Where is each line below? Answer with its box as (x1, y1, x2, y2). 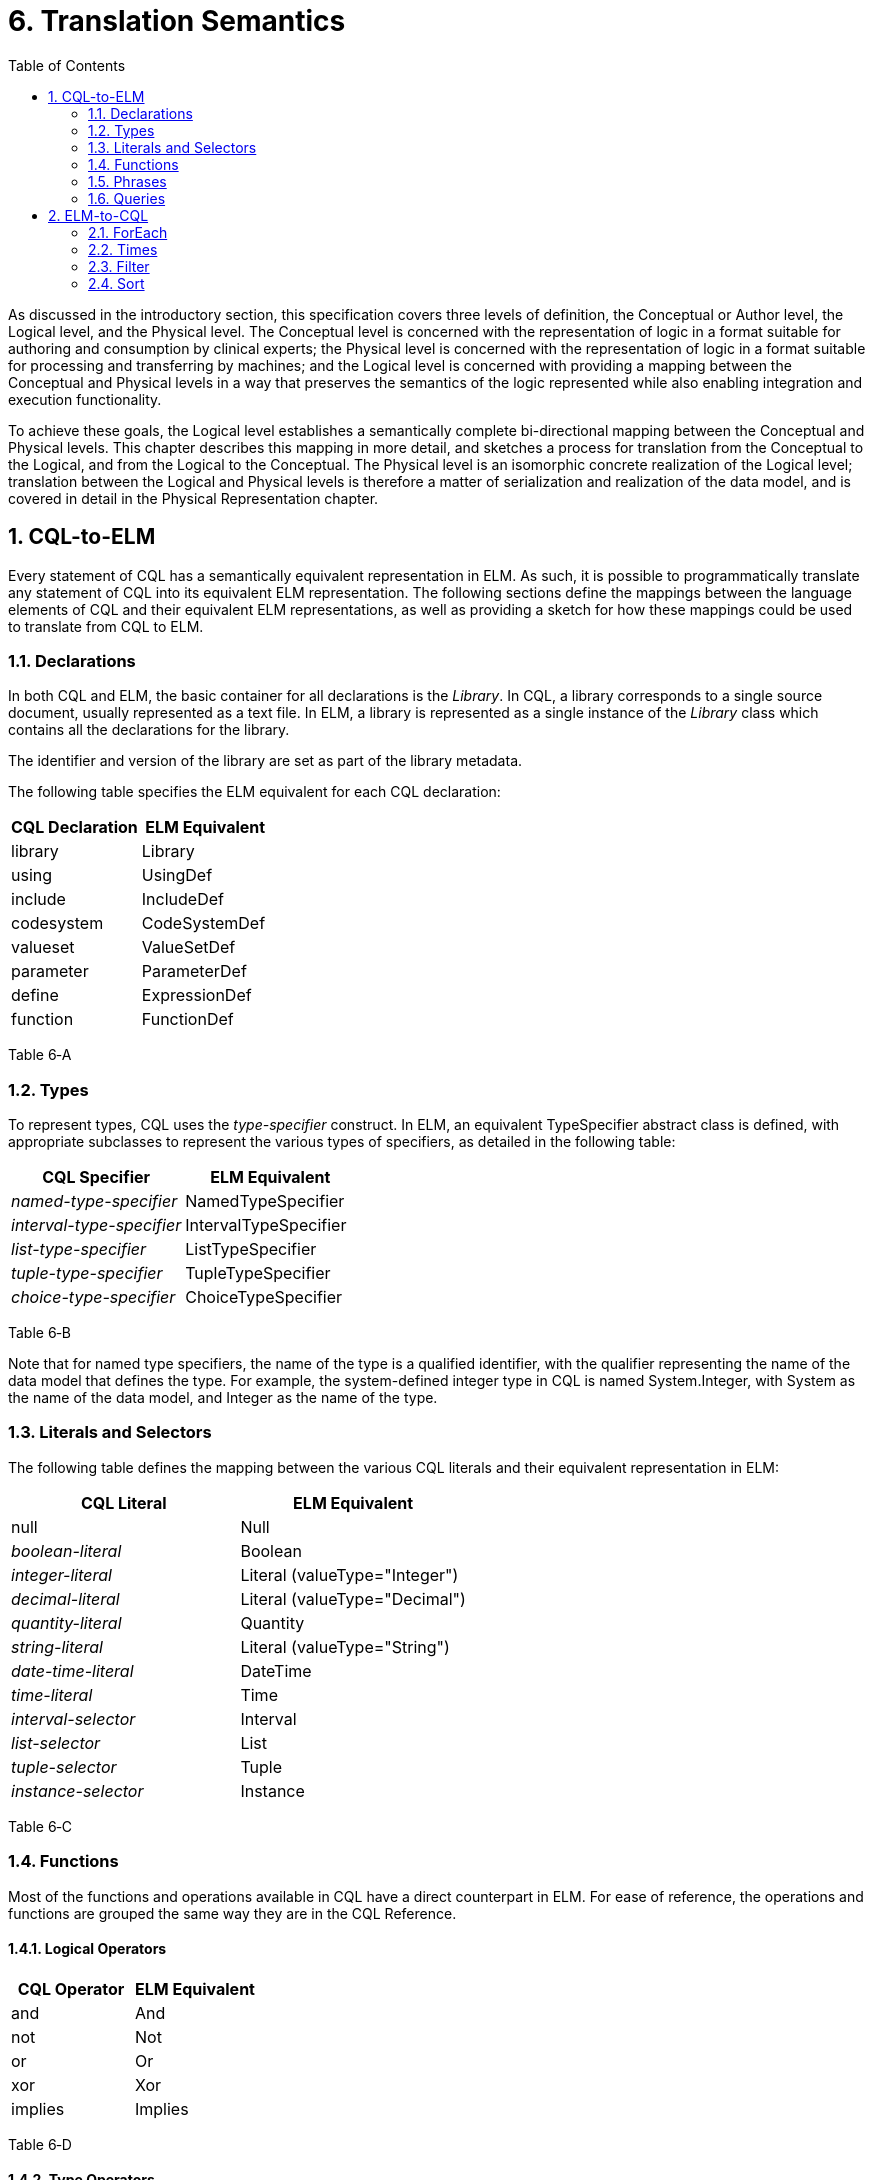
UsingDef (141, 865, 213, 886)
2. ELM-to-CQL (48, 206, 149, 224)
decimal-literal (11, 1588, 120, 1609)
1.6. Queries (88, 189, 166, 207)
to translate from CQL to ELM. (8, 617, 204, 635)
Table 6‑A (8, 1046, 72, 1064)
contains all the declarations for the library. (8, 721, 290, 739)
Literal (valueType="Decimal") (240, 1588, 466, 1609)
